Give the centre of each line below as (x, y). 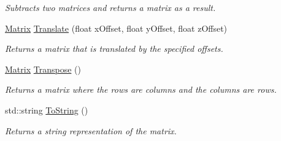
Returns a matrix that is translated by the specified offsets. (114, 49)
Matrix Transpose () (43, 69)
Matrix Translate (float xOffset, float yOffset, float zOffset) (116, 28)
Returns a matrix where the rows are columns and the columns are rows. (141, 89)
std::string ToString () (47, 110)
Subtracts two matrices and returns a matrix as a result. (110, 7)
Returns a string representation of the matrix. (91, 130)
